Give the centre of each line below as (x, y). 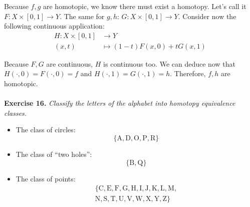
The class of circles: (46, 130)
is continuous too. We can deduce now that (169, 63)
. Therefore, (188, 73)
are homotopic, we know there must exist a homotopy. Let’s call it (145, 6)
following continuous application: (54, 26)
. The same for (82, 16)
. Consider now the (207, 16)
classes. (16, 113)
